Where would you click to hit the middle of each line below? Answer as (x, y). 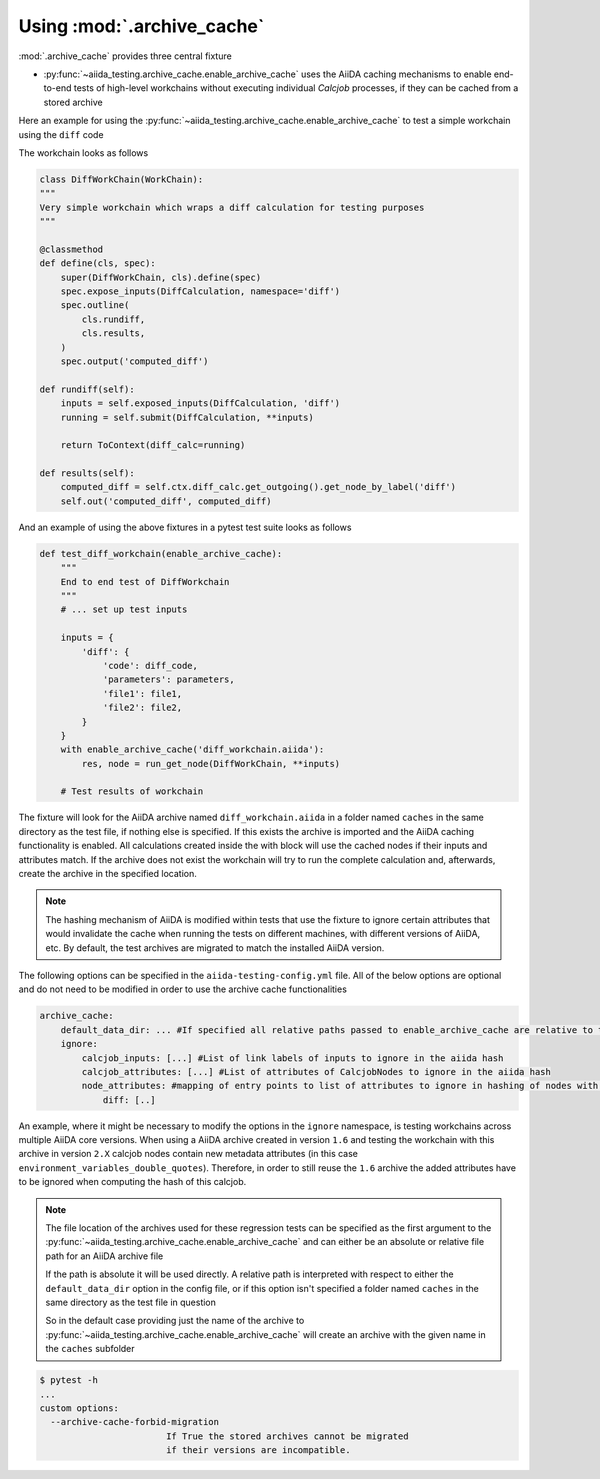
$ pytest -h (69, 1380)
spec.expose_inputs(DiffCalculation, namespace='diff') (200, 291)
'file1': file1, (142, 693)
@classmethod (71, 249)
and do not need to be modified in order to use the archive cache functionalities (182, 989)
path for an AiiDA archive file (104, 1256)
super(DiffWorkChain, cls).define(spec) (161, 277)
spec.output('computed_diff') (134, 361)
